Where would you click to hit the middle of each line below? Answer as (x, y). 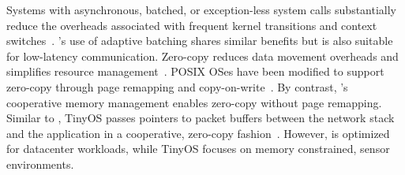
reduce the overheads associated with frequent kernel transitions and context (192, 25)
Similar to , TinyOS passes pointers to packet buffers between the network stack (201, 118)
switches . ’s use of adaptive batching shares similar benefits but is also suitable (200, 41)
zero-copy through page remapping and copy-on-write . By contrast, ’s (177, 86)
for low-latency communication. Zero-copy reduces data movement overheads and (202, 56)
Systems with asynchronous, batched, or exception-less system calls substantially (202, 9)
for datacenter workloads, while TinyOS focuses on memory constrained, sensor (198, 149)
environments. (40, 164)
